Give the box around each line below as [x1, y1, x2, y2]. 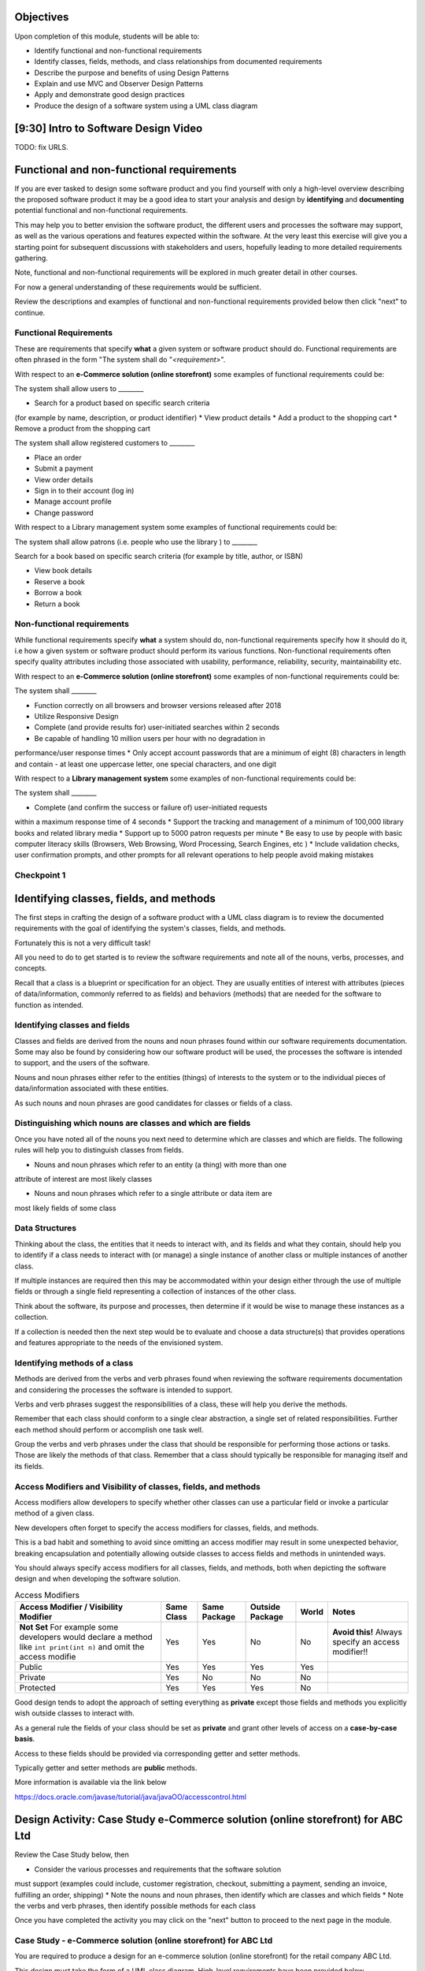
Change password [34, 508, 94, 517]
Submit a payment [34, 464, 94, 473]
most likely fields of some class [14, 1203, 116, 1213]
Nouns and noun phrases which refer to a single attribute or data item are [34, 1189, 272, 1198]
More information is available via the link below [14, 1778, 167, 1787]
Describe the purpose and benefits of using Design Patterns [34, 68, 230, 77]
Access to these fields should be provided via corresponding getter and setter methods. [14, 1749, 301, 1758]
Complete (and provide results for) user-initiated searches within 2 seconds [34, 722, 279, 732]
